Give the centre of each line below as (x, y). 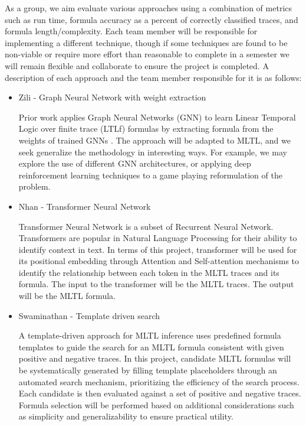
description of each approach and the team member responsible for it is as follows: (153, 77)
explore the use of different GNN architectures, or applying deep (135, 163)
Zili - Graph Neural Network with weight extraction (112, 97)
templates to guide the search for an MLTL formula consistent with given (151, 347)
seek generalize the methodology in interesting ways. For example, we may (153, 152)
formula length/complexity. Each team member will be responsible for (131, 31)
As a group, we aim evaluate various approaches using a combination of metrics (149, 8)
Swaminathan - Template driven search (89, 315)
